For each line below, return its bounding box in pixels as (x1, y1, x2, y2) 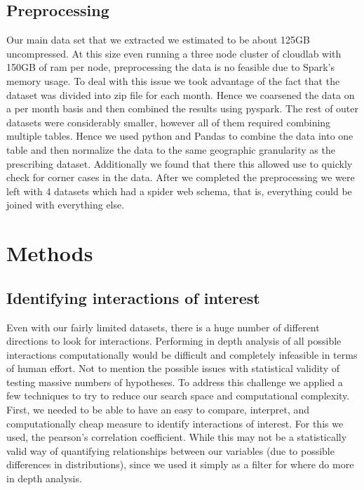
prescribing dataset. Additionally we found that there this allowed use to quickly (6, 156, 353, 171)
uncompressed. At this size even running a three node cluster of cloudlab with (6, 46, 342, 60)
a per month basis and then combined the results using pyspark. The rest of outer (6, 101, 359, 116)
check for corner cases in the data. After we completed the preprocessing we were (6, 170, 355, 185)
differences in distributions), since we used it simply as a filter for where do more (6, 457, 354, 472)
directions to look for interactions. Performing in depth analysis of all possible (6, 333, 342, 348)
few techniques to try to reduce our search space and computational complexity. (6, 388, 350, 403)
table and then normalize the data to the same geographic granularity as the (6, 142, 335, 157)
